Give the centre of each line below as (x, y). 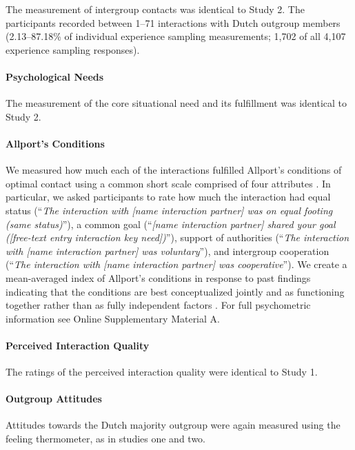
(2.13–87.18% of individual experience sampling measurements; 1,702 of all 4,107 (176, 36)
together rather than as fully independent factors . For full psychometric (158, 305)
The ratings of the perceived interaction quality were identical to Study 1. (162, 372)
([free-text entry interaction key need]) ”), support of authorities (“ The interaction (177, 237)
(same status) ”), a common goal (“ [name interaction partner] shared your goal (171, 224)
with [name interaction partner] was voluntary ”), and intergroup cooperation (168, 250)
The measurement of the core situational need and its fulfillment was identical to (176, 103)
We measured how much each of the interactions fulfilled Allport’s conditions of (174, 170)
